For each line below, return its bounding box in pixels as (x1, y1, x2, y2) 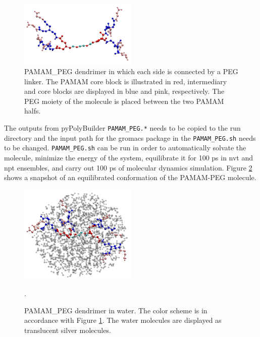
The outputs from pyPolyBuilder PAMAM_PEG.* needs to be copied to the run (4, 122, 241, 133)
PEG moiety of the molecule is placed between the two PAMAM (24, 95, 224, 106)
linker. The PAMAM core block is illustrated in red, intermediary (24, 76, 227, 86)
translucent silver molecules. (24, 324, 111, 335)
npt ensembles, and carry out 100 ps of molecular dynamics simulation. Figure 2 (4, 162, 252, 173)
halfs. (24, 105, 41, 116)
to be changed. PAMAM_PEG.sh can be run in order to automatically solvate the (4, 142, 246, 153)
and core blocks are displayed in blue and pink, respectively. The (24, 86, 225, 96)
